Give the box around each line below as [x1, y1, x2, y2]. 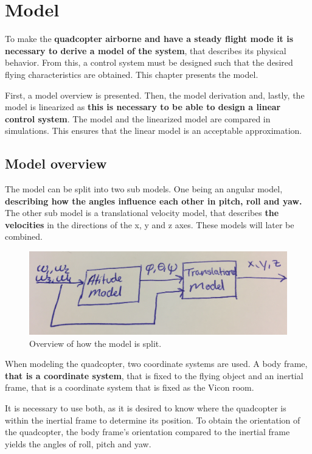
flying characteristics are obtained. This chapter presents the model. [5, 68, 258, 80]
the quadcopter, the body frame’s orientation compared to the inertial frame [5, 425, 290, 438]
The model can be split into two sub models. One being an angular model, [5, 183, 283, 195]
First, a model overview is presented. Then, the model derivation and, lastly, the [5, 88, 305, 101]
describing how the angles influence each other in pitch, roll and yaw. [5, 194, 302, 207]
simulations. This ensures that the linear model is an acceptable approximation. [5, 124, 302, 137]
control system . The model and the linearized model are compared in [5, 112, 271, 125]
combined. [5, 230, 43, 243]
